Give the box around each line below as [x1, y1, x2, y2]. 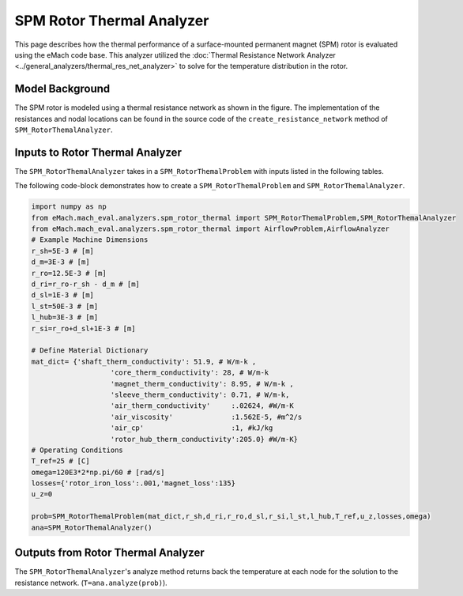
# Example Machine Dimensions [31, 236, 149, 244]
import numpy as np [31, 202, 107, 211]
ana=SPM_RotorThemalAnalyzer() [31, 522, 153, 532]
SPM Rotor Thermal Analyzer [14, 12, 209, 29]
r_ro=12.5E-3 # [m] [31, 269, 107, 277]
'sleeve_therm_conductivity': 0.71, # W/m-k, [110, 390, 290, 399]
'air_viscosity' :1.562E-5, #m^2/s [110, 412, 303, 421]
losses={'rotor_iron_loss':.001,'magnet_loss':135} [31, 479, 236, 488]
